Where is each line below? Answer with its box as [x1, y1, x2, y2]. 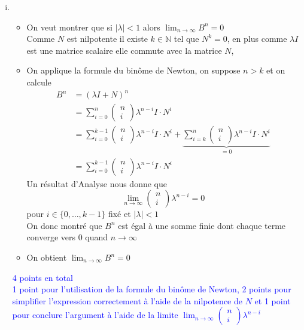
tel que [174, 32, 199, 45]
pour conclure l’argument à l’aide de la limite [12, 308, 178, 321]
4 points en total [12, 271, 73, 283]
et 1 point [254, 294, 291, 307]
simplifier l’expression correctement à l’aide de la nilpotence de [12, 294, 242, 307]
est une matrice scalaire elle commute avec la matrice [26, 44, 222, 56]
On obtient [26, 251, 67, 263]
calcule [26, 75, 51, 88]
